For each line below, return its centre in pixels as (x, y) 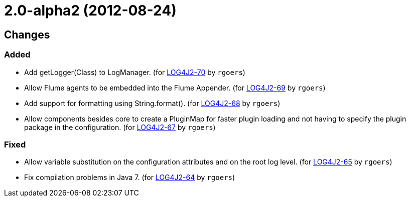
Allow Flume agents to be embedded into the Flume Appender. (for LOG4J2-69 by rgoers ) (175, 87)
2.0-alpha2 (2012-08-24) (90, 10)
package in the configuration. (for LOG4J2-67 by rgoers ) (120, 127)
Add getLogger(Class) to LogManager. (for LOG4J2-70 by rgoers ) (135, 72)
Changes (27, 34)
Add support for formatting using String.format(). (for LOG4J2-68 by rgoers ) (152, 103)
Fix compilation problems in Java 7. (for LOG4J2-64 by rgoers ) (130, 177)
